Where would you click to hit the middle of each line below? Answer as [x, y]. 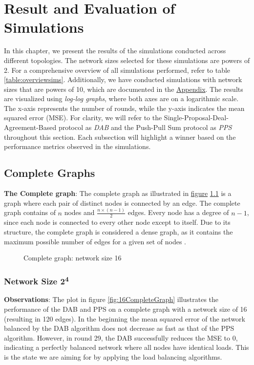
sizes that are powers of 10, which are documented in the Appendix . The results [124, 89]
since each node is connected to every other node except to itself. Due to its [117, 222]
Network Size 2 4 [36, 280]
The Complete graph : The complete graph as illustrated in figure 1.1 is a [118, 193]
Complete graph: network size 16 [73, 258]
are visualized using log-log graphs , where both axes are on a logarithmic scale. [121, 98]
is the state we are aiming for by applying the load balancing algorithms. [113, 356]
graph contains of [30, 212]
